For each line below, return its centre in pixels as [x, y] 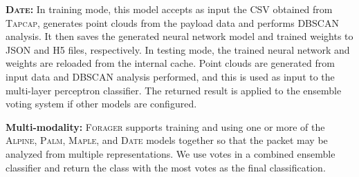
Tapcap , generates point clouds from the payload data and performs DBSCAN [172, 22]
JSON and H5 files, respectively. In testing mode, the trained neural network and [178, 49]
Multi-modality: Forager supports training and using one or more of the [165, 126]
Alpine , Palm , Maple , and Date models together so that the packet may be [167, 140]
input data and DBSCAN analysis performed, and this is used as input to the [170, 76]
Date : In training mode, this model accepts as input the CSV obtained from [169, 9]
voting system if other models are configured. [101, 104]
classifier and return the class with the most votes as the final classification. [166, 167]
